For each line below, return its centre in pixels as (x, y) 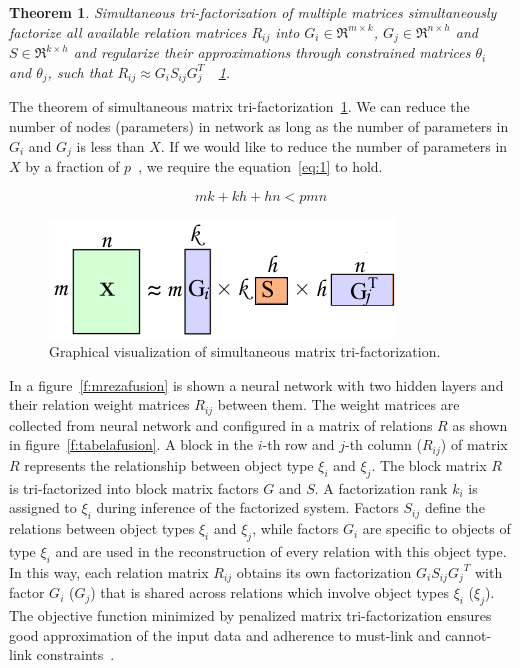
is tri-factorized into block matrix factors (134, 487)
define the (454, 507)
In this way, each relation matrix (109, 571)
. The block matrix (429, 464)
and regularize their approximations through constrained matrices (272, 52)
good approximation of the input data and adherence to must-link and (225, 634)
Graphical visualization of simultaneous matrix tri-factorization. (245, 351)
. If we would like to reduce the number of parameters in (334, 145)
